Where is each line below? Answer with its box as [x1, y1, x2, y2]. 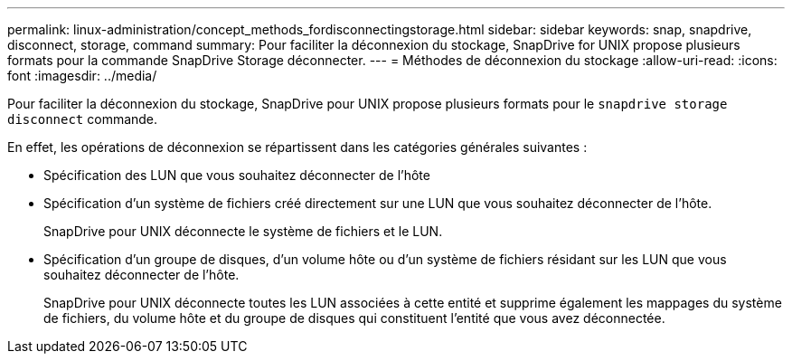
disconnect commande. [7, 111, 158, 127]
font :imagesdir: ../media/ [7, 68, 157, 83]
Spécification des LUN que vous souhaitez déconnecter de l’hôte [43, 167, 430, 183]
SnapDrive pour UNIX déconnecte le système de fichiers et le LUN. [43, 223, 443, 239]
